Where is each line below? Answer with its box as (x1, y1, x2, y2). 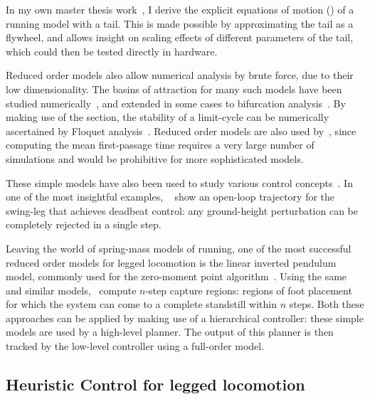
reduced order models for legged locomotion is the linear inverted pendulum (6, 255, 337, 270)
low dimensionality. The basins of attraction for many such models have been (6, 81, 342, 96)
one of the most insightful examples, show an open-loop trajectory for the (6, 189, 335, 204)
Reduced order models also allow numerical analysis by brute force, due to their (6, 68, 354, 83)
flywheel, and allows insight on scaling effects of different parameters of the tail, (6, 30, 354, 45)
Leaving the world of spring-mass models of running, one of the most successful (6, 240, 351, 255)
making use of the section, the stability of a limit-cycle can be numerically (6, 110, 329, 124)
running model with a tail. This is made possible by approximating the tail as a (6, 16, 354, 31)
